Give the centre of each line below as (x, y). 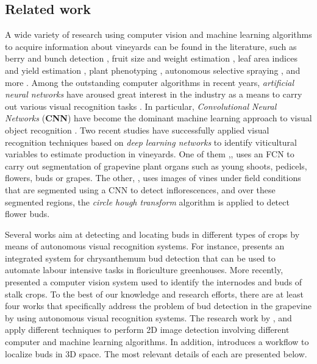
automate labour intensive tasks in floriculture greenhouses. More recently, (144, 270)
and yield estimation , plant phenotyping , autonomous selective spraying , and (153, 70)
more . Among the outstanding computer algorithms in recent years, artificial (150, 82)
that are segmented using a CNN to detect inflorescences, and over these (140, 189)
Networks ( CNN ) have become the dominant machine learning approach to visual (158, 118)
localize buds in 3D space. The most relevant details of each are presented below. (156, 353)
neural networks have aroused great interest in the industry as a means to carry (154, 94)
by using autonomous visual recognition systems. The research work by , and (148, 317)
